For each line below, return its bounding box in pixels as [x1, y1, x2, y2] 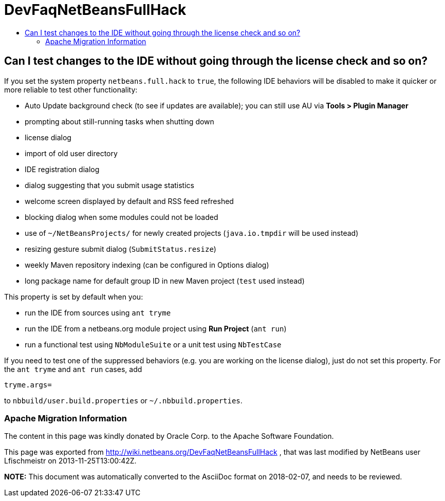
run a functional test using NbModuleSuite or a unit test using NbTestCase [25, 340, 282, 349]
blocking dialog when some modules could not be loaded [25, 212, 218, 221]
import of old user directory [25, 149, 118, 158]
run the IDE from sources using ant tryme [25, 308, 171, 317]
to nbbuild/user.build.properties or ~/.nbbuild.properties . [4, 396, 243, 405]
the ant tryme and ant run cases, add [4, 364, 142, 374]
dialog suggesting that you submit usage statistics [25, 180, 194, 190]
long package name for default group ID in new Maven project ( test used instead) [25, 276, 305, 285]
